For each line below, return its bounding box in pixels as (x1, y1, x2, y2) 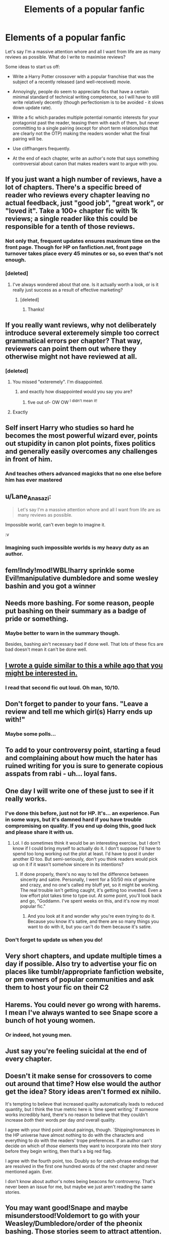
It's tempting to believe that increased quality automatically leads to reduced (5, 1101, 164, 1107)
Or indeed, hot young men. (5, 1031, 72, 1038)
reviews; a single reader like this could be (5, 215, 138, 223)
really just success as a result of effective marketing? (12, 287, 123, 293)
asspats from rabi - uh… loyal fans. (5, 770, 117, 778)
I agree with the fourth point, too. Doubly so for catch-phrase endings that (5, 1157, 159, 1164)
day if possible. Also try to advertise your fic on (5, 959, 157, 968)
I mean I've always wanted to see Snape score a (5, 1008, 158, 1017)
